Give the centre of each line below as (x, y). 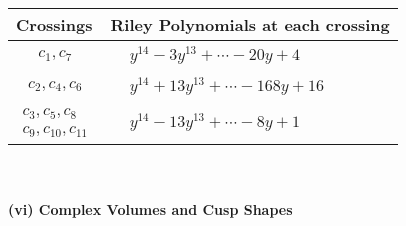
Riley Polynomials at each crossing (250, 24)
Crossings (54, 24)
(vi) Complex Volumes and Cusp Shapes (150, 209)
